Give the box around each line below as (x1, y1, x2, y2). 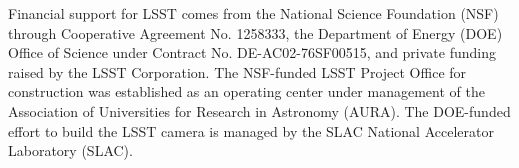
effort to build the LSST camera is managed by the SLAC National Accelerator (8, 120, 494, 141)
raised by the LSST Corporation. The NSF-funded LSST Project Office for (8, 61, 467, 82)
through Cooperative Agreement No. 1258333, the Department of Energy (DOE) (8, 22, 503, 43)
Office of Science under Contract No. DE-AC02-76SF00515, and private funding (8, 42, 496, 63)
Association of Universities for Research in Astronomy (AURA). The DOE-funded (8, 100, 511, 121)
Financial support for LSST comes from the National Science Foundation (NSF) (8, 3, 499, 23)
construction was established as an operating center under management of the (8, 81, 485, 102)
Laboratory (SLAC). (8, 140, 133, 161)
